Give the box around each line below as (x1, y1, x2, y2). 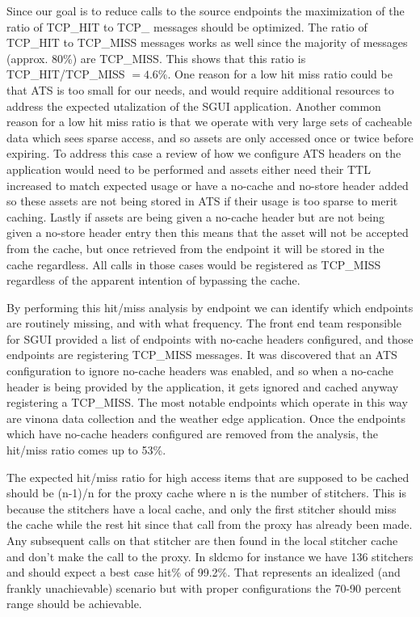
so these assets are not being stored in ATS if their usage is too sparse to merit (6, 192, 398, 209)
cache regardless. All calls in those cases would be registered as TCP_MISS (6, 256, 381, 273)
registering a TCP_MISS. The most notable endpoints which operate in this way (6, 394, 408, 411)
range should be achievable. (6, 595, 142, 612)
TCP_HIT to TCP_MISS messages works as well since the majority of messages (6, 34, 408, 51)
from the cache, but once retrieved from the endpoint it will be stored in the (6, 239, 384, 256)
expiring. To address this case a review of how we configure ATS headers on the (6, 145, 401, 162)
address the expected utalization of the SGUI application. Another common (6, 97, 381, 114)
